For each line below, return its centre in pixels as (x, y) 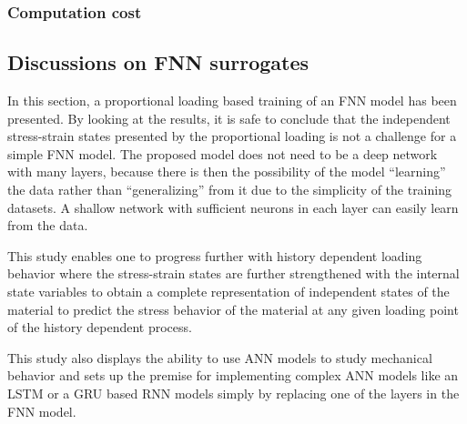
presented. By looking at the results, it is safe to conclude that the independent (229, 118)
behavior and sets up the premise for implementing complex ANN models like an (233, 375)
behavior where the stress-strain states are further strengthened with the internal (233, 273)
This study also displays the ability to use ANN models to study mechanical (220, 357)
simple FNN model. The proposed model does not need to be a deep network (223, 153)
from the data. (48, 225)
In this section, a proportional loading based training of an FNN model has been (232, 101)
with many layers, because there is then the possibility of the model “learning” (227, 172)
